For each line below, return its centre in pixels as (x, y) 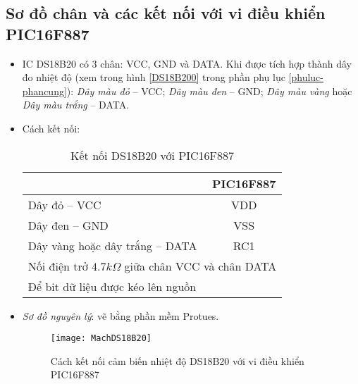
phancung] (44, 91)
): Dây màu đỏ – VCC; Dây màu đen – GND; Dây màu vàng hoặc (209, 91)
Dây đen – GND (68, 225)
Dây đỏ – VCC (64, 204)
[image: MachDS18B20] (101, 339)
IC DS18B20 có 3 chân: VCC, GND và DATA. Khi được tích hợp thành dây (187, 63)
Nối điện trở (58, 266)
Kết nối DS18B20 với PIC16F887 (153, 155)
